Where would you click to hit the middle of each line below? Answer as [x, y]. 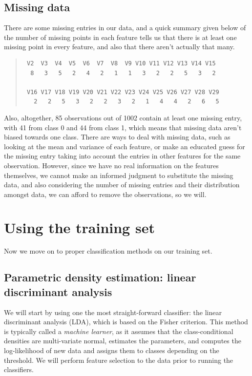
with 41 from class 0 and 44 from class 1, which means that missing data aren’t [123, 127]
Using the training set [79, 228]
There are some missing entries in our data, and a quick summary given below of [125, 28]
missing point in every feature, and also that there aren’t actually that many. [119, 47]
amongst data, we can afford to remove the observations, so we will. [105, 194]
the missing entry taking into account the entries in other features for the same [122, 156]
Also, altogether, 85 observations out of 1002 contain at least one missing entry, [123, 117]
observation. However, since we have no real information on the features [111, 165]
